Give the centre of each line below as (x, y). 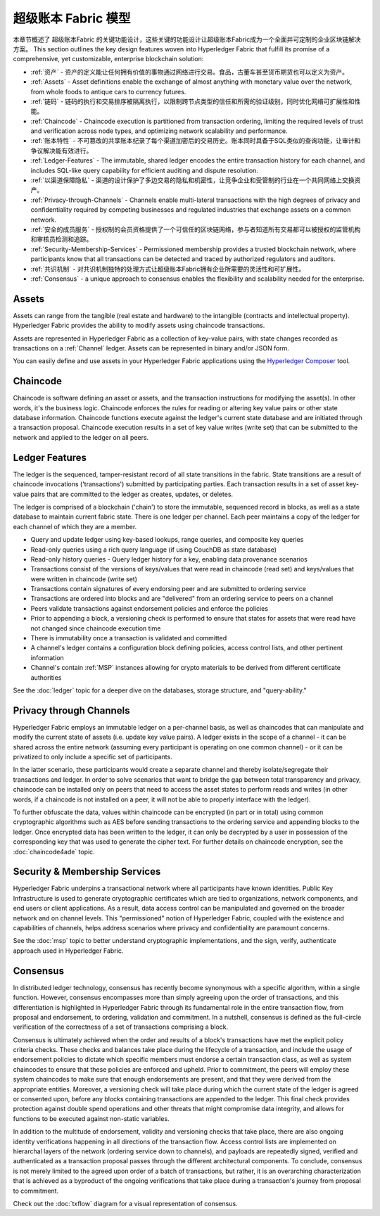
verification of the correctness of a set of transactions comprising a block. (121, 1027)
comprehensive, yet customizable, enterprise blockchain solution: (108, 59)
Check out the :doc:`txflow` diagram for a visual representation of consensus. (126, 1203)
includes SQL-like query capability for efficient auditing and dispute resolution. (144, 170)
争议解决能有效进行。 (62, 151)
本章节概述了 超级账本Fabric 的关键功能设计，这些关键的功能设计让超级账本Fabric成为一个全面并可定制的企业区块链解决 (187, 39)
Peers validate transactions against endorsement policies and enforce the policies (150, 608)
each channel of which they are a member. (75, 526)
